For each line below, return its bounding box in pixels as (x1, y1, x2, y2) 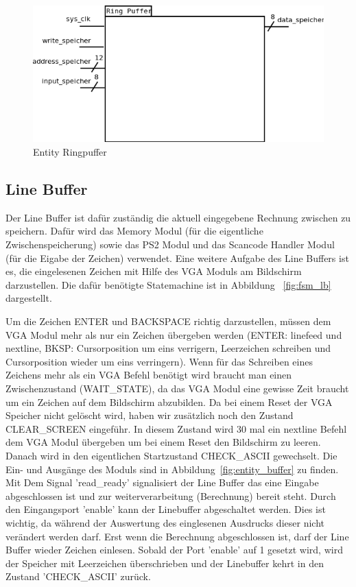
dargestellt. (5, 291, 52, 305)
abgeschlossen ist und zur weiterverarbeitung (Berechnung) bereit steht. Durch (5, 488, 336, 503)
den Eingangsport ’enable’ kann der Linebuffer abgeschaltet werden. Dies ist (5, 502, 326, 516)
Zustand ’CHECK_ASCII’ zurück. (5, 569, 151, 584)
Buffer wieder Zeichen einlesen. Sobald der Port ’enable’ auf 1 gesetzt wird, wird (5, 542, 343, 557)
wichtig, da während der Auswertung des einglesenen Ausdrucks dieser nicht (5, 515, 324, 529)
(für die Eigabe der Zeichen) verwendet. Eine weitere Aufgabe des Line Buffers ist (5, 250, 349, 265)
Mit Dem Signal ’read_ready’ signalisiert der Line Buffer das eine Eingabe (5, 475, 319, 490)
